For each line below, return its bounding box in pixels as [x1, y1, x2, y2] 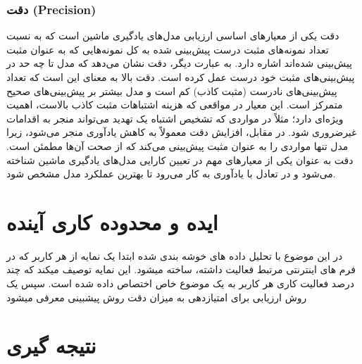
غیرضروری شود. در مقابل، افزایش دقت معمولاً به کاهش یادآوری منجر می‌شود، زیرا [6, 125, 357, 139]
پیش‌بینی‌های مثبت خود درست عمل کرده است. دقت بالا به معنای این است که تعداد [6, 70, 355, 84]
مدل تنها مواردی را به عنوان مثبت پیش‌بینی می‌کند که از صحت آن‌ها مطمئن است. [6, 138, 349, 153]
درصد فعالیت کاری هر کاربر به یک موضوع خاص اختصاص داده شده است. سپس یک [6, 276, 355, 291]
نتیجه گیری [6, 331, 96, 360]
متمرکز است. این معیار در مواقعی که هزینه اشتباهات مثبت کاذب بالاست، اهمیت [6, 97, 343, 112]
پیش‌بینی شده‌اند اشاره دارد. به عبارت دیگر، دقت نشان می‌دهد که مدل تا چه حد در [6, 56, 352, 70]
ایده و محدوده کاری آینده [6, 207, 218, 236]
